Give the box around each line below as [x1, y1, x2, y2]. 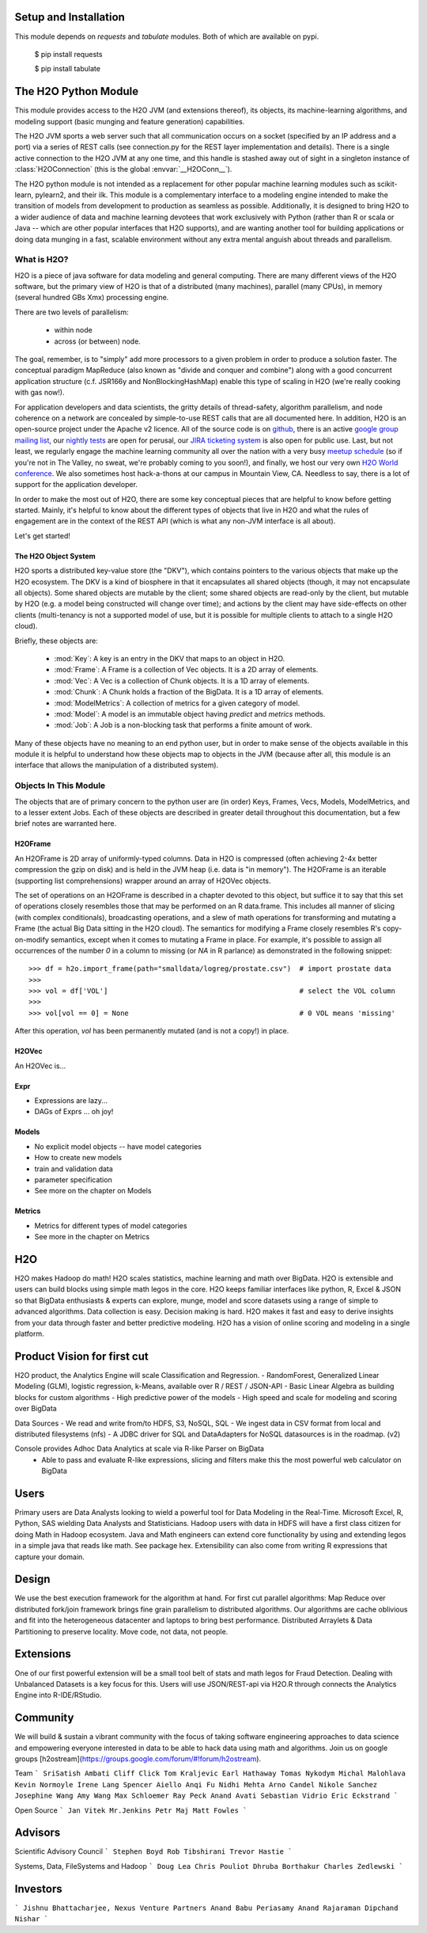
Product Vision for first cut [14, 1349, 149, 1363]
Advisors [14, 1826, 61, 1840]
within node [54, 325, 93, 335]
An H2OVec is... [14, 1061, 66, 1071]
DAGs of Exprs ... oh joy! [34, 1107, 114, 1117]
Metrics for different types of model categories [34, 1220, 187, 1231]
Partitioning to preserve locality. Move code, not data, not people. [14, 1627, 229, 1636]
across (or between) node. [54, 337, 142, 346]
